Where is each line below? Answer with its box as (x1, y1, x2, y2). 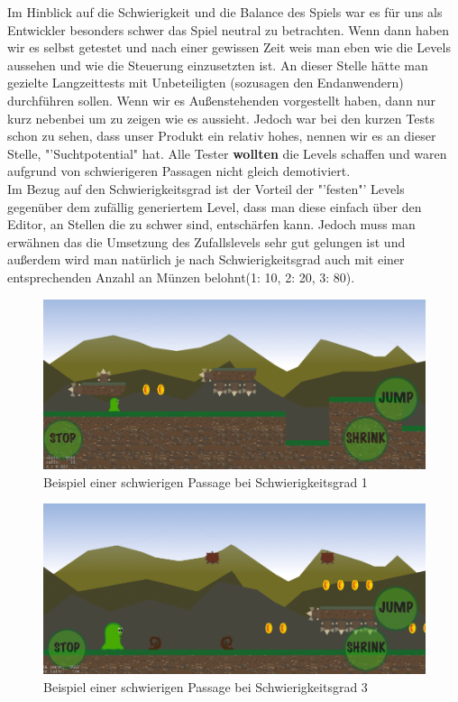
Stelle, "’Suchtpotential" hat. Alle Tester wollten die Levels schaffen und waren (7, 143, 447, 162)
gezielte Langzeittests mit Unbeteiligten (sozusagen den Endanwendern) (7, 73, 404, 92)
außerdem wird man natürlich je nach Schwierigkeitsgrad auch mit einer (7, 250, 405, 269)
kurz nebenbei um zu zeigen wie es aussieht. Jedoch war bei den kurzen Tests (7, 108, 435, 127)
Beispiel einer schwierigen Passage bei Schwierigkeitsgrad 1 (43, 472, 368, 491)
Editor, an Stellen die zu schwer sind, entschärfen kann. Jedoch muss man (7, 215, 416, 234)
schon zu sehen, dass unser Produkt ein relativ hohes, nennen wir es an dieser (7, 126, 436, 145)
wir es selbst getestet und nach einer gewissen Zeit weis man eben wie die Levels (7, 38, 451, 57)
